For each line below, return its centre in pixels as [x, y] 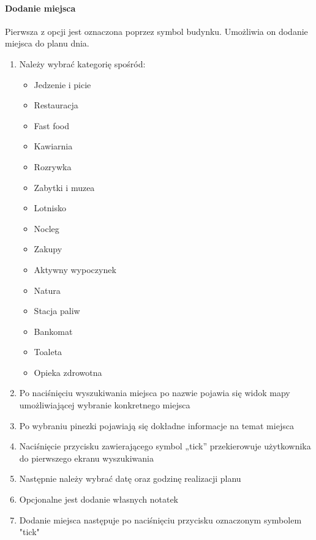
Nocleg [47, 228]
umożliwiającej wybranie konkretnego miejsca [105, 405]
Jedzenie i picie [62, 84]
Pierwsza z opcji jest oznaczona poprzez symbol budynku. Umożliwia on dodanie [156, 31]
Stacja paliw [57, 311]
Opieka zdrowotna [68, 372]
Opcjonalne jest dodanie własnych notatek [99, 499]
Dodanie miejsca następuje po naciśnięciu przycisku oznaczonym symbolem [160, 519]
